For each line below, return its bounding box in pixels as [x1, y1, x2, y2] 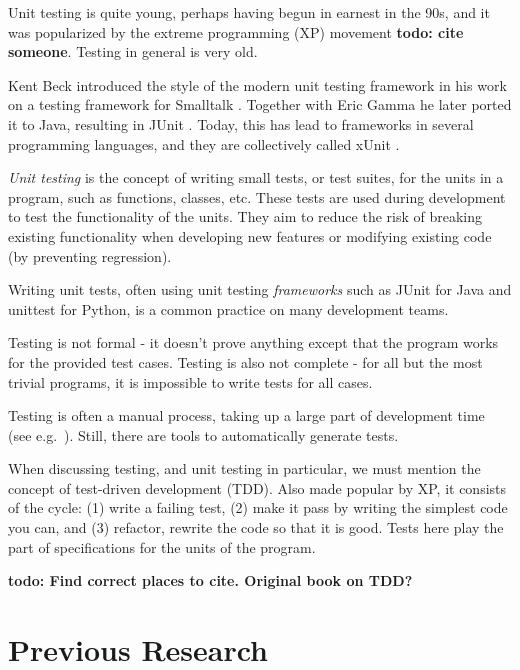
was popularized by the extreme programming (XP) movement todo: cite [8, 21, 464, 42]
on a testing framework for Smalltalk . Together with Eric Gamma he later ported [8, 94, 512, 115]
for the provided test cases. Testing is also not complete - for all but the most [8, 351, 483, 372]
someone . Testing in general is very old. [8, 41, 258, 62]
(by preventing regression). [8, 245, 172, 266]
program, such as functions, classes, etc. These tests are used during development [8, 186, 506, 207]
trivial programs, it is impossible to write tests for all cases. [8, 371, 373, 392]
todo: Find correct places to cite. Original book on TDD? [8, 570, 413, 591]
